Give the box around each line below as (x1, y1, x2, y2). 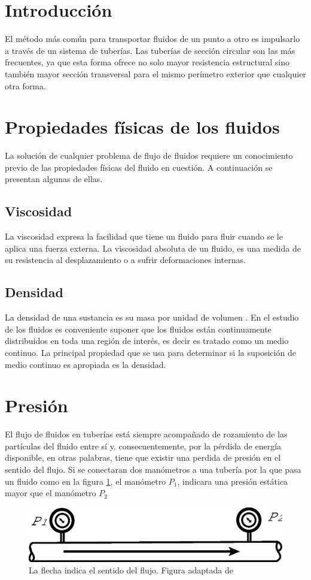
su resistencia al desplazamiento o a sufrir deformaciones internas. (5, 253, 246, 266)
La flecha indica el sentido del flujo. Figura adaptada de (29, 564, 233, 576)
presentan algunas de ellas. (5, 173, 103, 185)
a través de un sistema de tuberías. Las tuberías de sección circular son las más (5, 44, 295, 56)
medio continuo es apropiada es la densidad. (5, 358, 166, 370)
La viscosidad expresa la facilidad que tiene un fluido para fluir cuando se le (5, 230, 283, 243)
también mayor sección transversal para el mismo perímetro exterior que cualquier (5, 67, 306, 80)
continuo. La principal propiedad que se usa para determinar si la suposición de (5, 346, 296, 358)
